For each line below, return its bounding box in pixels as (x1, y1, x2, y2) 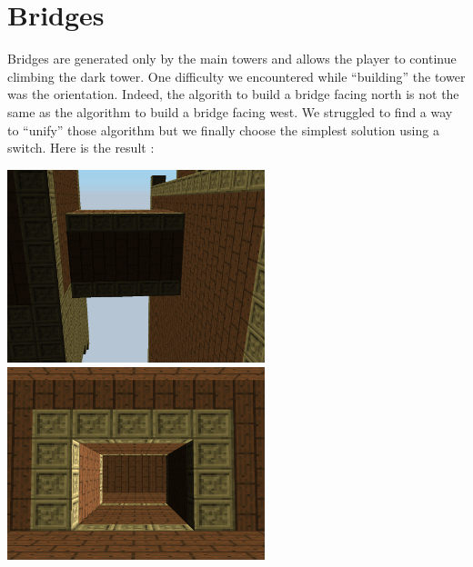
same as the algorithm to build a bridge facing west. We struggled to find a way (7, 102, 453, 121)
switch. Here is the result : (7, 138, 155, 157)
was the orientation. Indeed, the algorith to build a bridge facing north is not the (7, 85, 459, 104)
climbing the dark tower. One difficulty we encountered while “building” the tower (7, 66, 466, 85)
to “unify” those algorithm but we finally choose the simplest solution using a (7, 120, 439, 139)
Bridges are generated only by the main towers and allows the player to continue (7, 49, 457, 68)
